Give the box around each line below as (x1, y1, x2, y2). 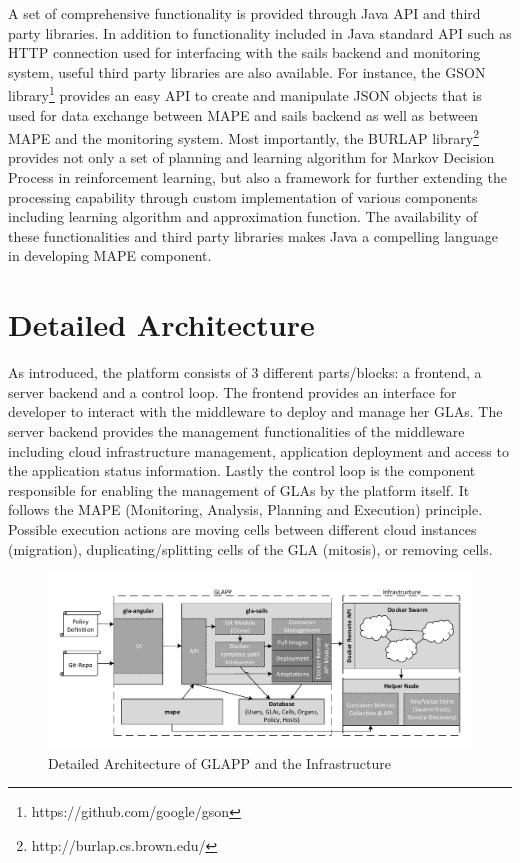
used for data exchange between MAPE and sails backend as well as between (8, 104, 479, 125)
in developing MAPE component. (8, 245, 212, 266)
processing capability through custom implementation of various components (8, 186, 478, 207)
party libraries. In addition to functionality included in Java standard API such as (8, 22, 512, 43)
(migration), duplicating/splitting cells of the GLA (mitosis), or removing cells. (8, 538, 493, 559)
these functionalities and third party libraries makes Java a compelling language (8, 225, 498, 246)
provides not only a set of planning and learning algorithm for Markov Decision (8, 147, 495, 168)
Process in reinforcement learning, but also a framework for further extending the (8, 167, 507, 188)
